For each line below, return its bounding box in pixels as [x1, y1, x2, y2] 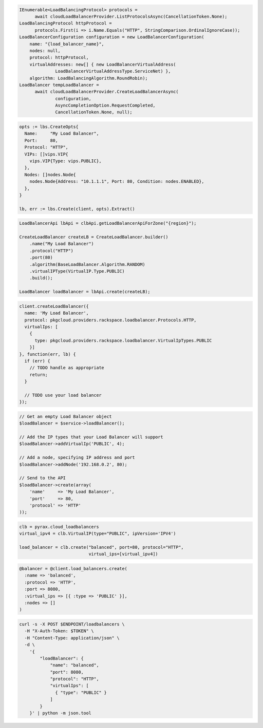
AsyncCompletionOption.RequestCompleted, [55, 103, 156, 108]
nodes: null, [29, 48, 61, 53]
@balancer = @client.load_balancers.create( [19, 566, 128, 572]
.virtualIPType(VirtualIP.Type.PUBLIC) [29, 269, 125, 274]
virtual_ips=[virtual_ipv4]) [88, 551, 158, 557]
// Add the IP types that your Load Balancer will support [19, 434, 163, 440]
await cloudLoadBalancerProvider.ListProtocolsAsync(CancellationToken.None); [35, 14, 227, 19]
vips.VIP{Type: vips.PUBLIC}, [29, 158, 102, 164]
